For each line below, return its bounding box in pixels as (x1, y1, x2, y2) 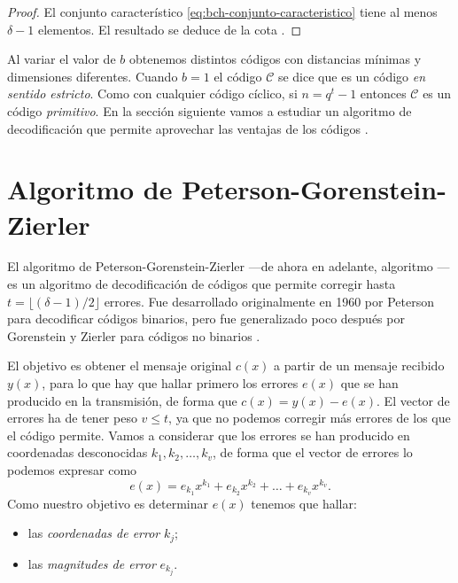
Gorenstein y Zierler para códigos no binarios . (7, 326, 260, 345)
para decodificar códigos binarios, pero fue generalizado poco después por (7, 309, 405, 328)
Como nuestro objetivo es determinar (7, 494, 208, 512)
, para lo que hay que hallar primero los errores (42, 374, 299, 393)
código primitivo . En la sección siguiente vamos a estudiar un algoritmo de (7, 101, 412, 120)
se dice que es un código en (277, 66, 426, 85)
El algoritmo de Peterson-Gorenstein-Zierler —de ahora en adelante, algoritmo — (7, 257, 450, 276)
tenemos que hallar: (251, 494, 357, 512)
